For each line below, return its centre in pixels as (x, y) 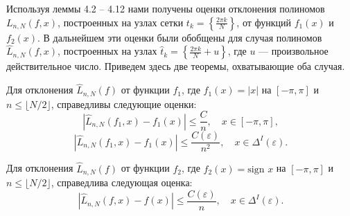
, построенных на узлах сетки (121, 22)
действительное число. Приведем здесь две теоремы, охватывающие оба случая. (176, 66)
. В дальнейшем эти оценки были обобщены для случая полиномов (180, 37)
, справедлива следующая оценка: (122, 182)
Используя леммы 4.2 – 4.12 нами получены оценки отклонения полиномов (166, 8)
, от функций (264, 22)
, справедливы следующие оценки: (124, 103)
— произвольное (294, 51)
